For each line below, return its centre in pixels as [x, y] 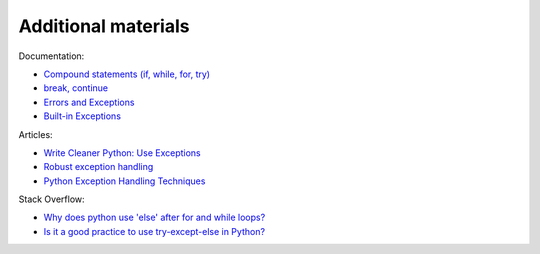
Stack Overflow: [51, 199]
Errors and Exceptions [89, 102]
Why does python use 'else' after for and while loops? [154, 217]
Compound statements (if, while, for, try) [126, 74]
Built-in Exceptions [82, 116]
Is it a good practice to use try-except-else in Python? [154, 231]
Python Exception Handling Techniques [124, 181]
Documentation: [51, 56]
